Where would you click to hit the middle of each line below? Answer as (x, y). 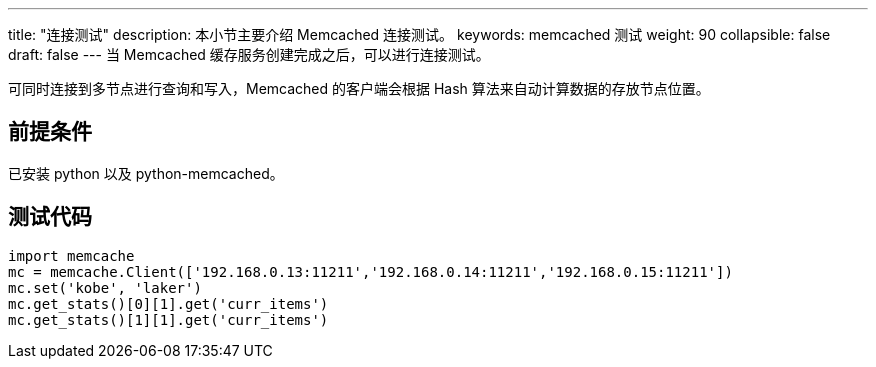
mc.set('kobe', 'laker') (105, 287)
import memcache (71, 255)
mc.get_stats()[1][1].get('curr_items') (168, 319)
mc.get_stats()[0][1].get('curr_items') (168, 303)
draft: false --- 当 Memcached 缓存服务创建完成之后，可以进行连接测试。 (249, 54)
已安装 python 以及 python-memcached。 (146, 173)
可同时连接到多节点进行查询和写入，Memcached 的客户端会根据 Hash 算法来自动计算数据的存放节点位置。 (359, 88)
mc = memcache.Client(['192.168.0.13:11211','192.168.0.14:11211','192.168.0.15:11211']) (370, 271)
